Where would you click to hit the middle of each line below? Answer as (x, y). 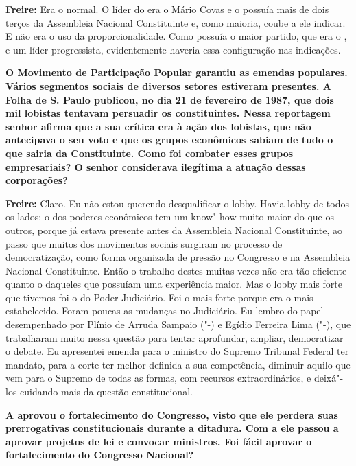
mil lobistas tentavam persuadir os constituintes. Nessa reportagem (168, 113)
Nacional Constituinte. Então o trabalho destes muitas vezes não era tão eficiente (176, 270)
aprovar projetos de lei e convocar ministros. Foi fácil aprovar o (159, 441)
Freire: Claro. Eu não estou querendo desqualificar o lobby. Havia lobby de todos (177, 203)
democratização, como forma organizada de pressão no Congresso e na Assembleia (178, 257)
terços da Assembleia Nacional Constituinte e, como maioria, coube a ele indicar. (176, 22)
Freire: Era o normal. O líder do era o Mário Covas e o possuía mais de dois (167, 9)
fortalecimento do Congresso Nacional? (100, 455)
